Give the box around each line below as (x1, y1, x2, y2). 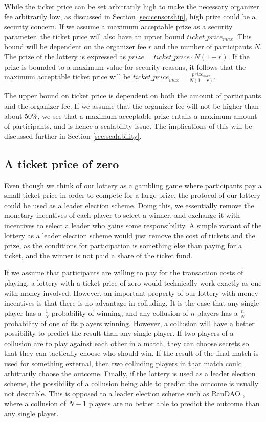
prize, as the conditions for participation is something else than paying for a (4, 240, 242, 251)
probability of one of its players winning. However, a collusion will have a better (4, 317, 255, 328)
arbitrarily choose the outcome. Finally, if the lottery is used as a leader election (4, 368, 256, 378)
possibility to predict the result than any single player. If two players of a (4, 328, 234, 338)
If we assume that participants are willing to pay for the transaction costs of (4, 267, 243, 278)
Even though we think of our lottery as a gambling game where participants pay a (4, 179, 262, 190)
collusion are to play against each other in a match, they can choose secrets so (4, 337, 249, 348)
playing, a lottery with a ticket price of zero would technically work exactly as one (4, 277, 262, 288)
